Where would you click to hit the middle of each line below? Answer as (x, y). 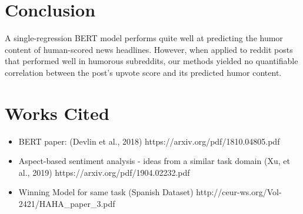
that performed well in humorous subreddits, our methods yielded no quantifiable (151, 61)
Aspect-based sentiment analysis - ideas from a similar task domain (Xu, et (154, 161)
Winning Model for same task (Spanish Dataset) (106, 192)
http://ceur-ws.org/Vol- (239, 192)
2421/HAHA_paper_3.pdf (67, 203)
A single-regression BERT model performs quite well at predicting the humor (144, 38)
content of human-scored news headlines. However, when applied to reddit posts (149, 49)
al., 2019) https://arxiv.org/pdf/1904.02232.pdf (104, 172)
